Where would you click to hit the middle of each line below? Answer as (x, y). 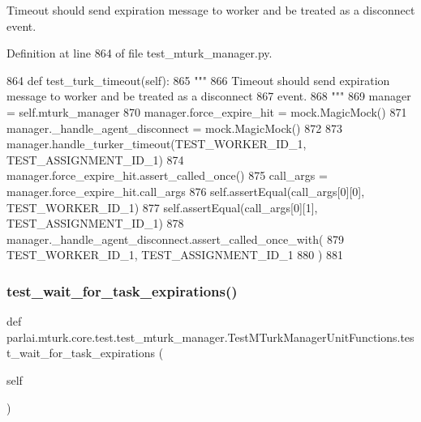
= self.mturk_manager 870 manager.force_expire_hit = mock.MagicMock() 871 (207, 111)
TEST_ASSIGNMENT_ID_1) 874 (95, 159)
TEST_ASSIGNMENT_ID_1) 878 (95, 223)
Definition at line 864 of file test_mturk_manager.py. (140, 53)
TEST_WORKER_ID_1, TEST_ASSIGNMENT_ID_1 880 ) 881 (175, 255)
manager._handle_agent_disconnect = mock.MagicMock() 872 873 (174, 128)
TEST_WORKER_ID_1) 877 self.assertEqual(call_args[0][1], (162, 207)
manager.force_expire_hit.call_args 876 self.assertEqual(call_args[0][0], (186, 191)
